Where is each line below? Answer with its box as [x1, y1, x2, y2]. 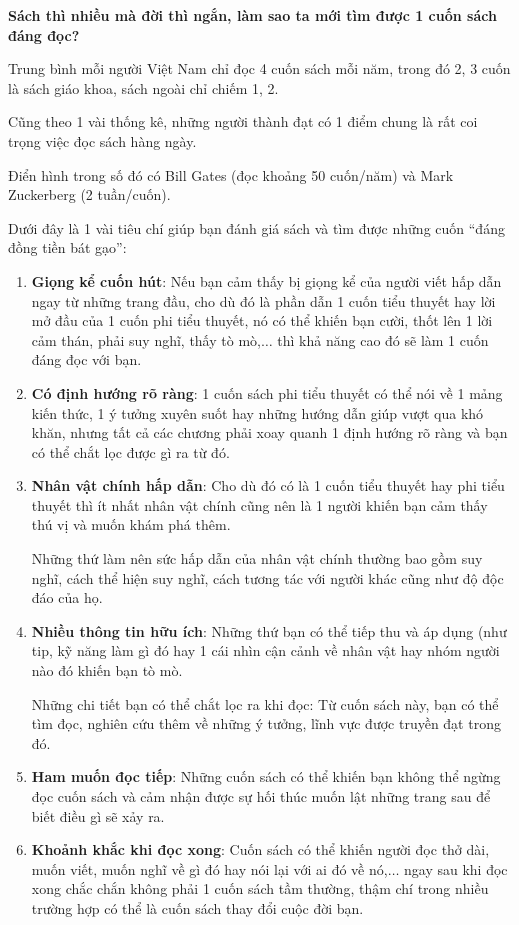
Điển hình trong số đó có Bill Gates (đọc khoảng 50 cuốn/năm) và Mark [8, 164, 454, 185]
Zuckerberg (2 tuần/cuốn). [8, 184, 171, 205]
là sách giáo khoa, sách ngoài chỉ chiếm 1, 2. [8, 77, 279, 98]
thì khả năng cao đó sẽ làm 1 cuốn [277, 329, 489, 350]
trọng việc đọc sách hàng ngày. [8, 130, 197, 151]
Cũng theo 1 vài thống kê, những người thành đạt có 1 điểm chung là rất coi [8, 111, 478, 132]
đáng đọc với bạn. [31, 349, 142, 370]
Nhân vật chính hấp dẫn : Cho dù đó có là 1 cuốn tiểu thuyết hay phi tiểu [31, 475, 505, 496]
